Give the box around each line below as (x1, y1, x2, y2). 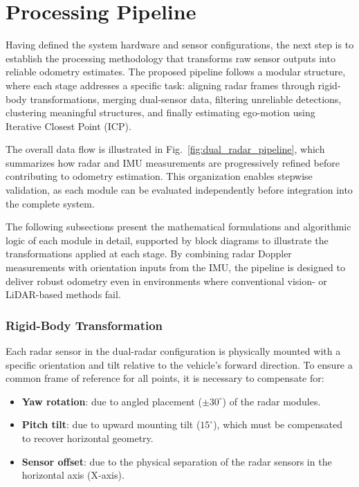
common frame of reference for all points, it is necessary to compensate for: (6, 371, 324, 385)
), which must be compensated (213, 417, 342, 432)
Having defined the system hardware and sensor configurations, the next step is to (6, 37, 354, 52)
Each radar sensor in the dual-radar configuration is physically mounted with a (6, 344, 341, 358)
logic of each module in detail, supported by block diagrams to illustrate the (6, 232, 329, 247)
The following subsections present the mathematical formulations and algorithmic (6, 219, 351, 234)
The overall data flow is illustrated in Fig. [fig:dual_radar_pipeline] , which (6, 142, 325, 156)
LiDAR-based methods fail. (6, 287, 121, 302)
